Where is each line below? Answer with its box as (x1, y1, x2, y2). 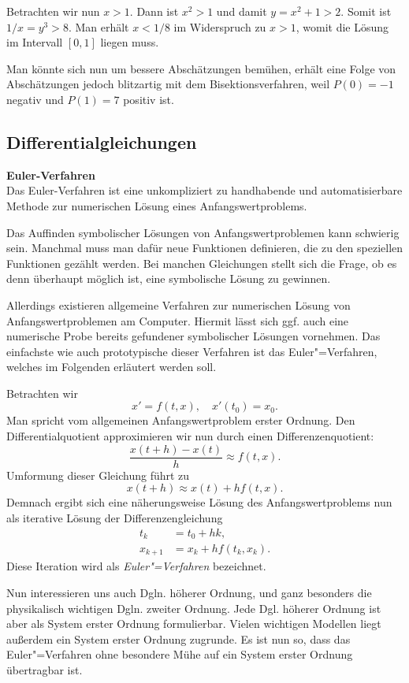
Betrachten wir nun (6, 3, 100, 19)
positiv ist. (123, 91, 174, 107)
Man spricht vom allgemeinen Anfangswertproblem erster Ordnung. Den (6, 412, 355, 429)
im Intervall (6, 34, 63, 50)
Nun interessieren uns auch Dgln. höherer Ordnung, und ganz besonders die (6, 585, 372, 601)
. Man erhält (68, 18, 129, 35)
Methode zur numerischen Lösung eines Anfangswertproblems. (6, 197, 307, 213)
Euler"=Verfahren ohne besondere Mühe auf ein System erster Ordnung (6, 646, 353, 663)
